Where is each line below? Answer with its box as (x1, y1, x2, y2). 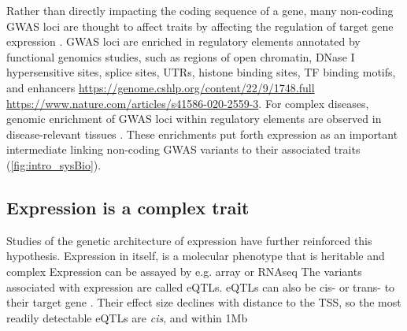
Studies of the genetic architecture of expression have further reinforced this (6, 232, 372, 248)
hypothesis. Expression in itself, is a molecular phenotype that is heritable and (6, 247, 385, 264)
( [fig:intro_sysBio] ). (6, 156, 102, 173)
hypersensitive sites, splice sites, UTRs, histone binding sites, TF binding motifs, (6, 64, 396, 80)
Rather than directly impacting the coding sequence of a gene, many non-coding (6, 2, 394, 18)
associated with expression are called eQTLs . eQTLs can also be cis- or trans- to (6, 278, 395, 295)
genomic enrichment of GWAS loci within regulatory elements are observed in (6, 110, 382, 127)
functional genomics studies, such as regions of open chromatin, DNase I (6, 48, 355, 65)
